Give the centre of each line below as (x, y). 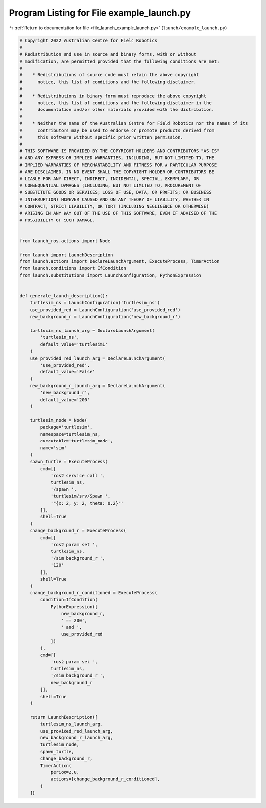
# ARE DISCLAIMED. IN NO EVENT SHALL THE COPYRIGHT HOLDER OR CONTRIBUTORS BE (117, 172)
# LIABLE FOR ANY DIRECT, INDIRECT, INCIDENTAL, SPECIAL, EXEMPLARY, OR (109, 179)
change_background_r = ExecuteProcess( (78, 531)
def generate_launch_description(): (64, 296)
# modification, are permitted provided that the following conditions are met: (119, 61)
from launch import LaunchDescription (66, 255)
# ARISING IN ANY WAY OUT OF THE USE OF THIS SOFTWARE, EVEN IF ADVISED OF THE (118, 213)
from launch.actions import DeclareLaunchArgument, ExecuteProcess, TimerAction (119, 262)
